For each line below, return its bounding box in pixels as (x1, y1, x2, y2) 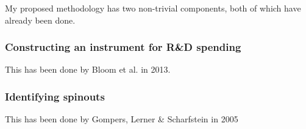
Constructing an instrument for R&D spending (5, 39, 241, 55)
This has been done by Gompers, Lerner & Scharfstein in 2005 (5, 113, 238, 125)
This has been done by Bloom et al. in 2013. (5, 63, 171, 76)
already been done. (5, 13, 76, 26)
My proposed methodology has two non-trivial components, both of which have (5, 2, 301, 14)
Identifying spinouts (5, 88, 105, 104)
